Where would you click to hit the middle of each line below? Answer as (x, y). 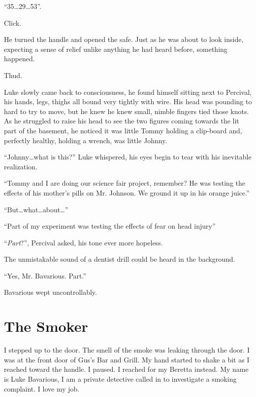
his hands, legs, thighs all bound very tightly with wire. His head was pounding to (128, 101)
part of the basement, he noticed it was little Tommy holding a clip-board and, (123, 130)
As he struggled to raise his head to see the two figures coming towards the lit (122, 121)
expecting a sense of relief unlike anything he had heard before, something (116, 49)
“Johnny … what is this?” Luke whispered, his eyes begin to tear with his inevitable (128, 157)
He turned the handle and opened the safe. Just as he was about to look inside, (124, 39)
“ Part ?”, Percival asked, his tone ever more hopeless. (83, 242)
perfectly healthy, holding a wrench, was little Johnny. (86, 140)
